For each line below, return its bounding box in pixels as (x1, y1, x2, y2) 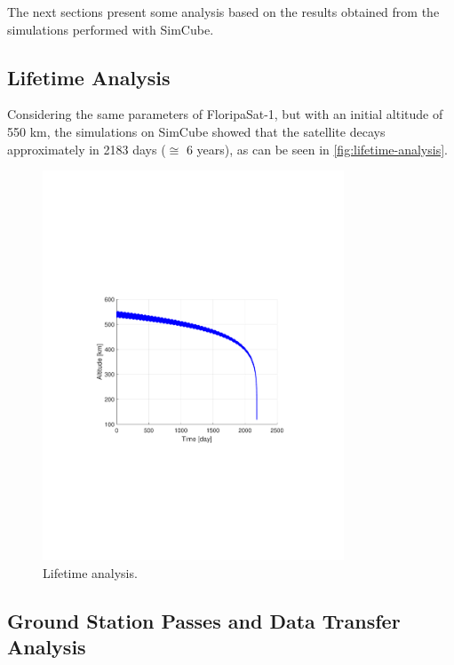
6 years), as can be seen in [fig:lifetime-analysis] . (186, 139, 448, 158)
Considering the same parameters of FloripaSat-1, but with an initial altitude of (7, 105, 443, 123)
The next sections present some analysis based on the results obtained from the (7, 3, 440, 20)
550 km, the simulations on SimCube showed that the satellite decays (7, 122, 386, 140)
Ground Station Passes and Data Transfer (7, 606, 401, 634)
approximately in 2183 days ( (7, 139, 166, 158)
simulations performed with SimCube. (7, 20, 214, 38)
